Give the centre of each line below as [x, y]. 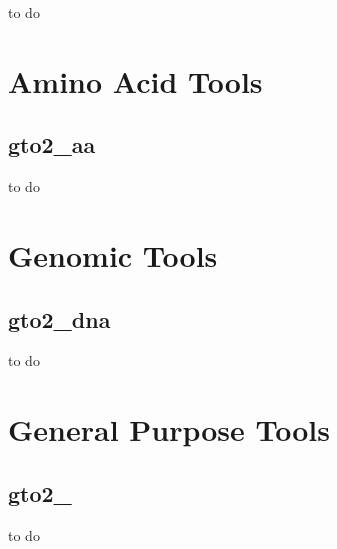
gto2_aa [52, 144]
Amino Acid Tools [135, 80]
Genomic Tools [113, 254]
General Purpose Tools [169, 429]
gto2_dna [59, 318]
